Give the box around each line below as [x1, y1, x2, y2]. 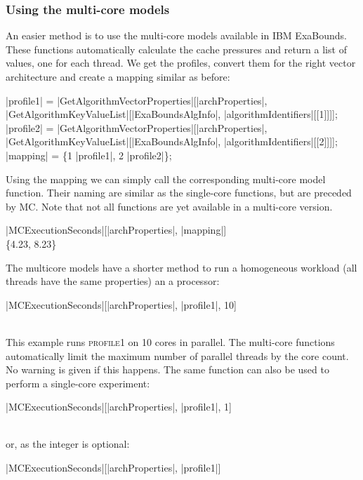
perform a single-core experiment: [6, 375, 150, 390]
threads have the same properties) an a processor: [6, 274, 220, 288]
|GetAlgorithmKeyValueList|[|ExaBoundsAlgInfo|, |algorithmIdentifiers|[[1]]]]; [6, 107, 338, 121]
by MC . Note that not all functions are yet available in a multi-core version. [6, 199, 333, 213]
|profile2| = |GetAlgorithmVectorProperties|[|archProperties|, [6, 120, 268, 135]
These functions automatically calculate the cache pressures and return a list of [6, 41, 347, 56]
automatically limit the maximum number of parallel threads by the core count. [6, 348, 349, 363]
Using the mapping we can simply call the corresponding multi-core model [6, 171, 326, 186]
